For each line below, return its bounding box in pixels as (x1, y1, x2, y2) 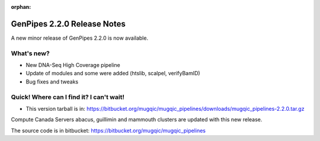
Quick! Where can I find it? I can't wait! (11, 92, 124, 101)
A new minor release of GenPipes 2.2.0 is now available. (11, 34, 148, 41)
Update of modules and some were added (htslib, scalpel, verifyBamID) (25, 70, 201, 77)
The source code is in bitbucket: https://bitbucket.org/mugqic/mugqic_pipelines (11, 127, 206, 134)
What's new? (11, 49, 50, 57)
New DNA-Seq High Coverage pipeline (25, 62, 121, 69)
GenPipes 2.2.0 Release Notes (11, 18, 126, 29)
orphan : (11, 4, 31, 10)
